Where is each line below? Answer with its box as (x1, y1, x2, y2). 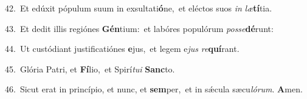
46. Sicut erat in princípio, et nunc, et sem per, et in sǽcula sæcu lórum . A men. (5, 83, 303, 95)
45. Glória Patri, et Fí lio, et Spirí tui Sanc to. (5, 62, 175, 75)
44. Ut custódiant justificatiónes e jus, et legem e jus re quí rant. (5, 42, 240, 55)
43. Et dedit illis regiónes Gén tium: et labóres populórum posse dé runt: (5, 22, 274, 34)
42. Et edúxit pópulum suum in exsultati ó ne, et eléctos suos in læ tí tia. (5, 2, 272, 14)
